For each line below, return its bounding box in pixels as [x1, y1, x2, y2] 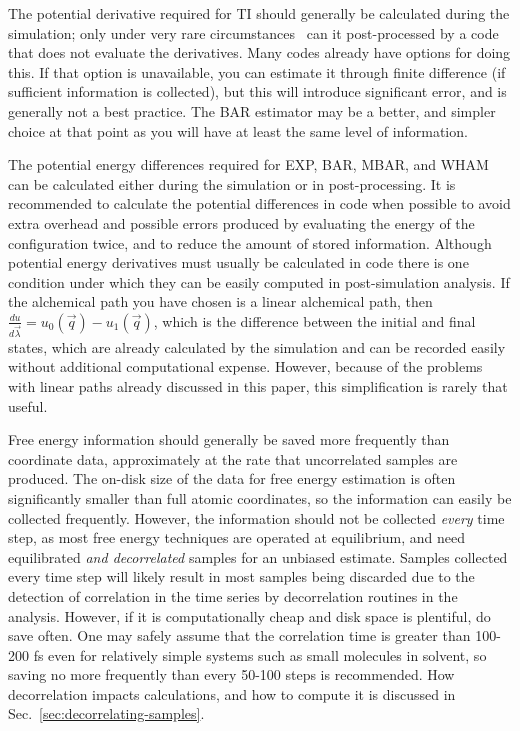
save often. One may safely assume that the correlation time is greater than [8, 625, 471, 646]
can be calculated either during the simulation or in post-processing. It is [8, 173, 456, 194]
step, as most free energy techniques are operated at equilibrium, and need [8, 527, 466, 548]
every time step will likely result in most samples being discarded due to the [8, 566, 475, 587]
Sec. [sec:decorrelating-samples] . [8, 703, 205, 724]
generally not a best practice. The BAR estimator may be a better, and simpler [8, 100, 496, 121]
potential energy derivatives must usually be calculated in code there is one [8, 252, 469, 273]
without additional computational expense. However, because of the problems [8, 356, 483, 377]
